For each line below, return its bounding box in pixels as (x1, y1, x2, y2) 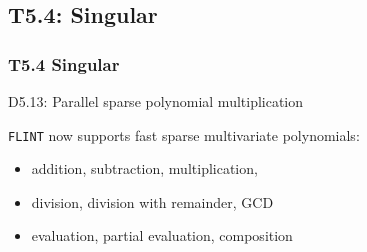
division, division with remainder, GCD (31, 191, 274, 212)
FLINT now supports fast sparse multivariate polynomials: (8, 124, 360, 145)
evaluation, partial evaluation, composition (31, 225, 293, 246)
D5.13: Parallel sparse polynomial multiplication (8, 91, 304, 111)
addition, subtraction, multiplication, (31, 158, 258, 179)
